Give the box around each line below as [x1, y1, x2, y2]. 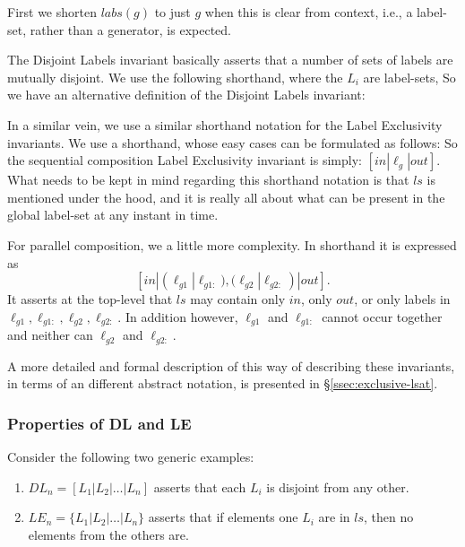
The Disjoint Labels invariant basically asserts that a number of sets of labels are [7, 50, 453, 69]
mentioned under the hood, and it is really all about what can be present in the [7, 187, 445, 206]
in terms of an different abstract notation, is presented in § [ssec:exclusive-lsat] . [7, 374, 438, 393]
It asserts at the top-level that [7, 290, 173, 308]
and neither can [7, 326, 93, 344]
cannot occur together [322, 307, 443, 326]
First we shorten [7, 3, 97, 21]
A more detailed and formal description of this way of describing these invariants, [7, 356, 455, 375]
